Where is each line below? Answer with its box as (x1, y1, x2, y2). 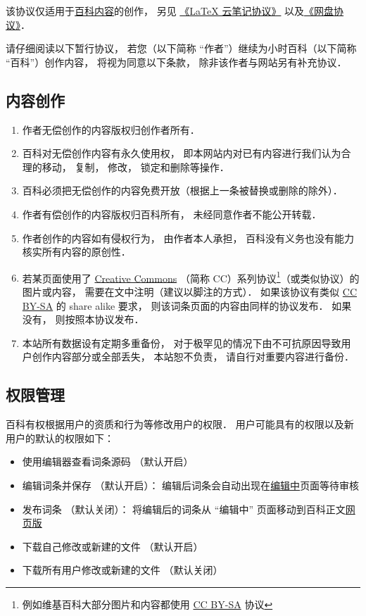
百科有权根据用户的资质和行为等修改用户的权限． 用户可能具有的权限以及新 (6, 417, 354, 432)
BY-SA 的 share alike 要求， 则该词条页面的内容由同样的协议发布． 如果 (22, 298, 352, 313)
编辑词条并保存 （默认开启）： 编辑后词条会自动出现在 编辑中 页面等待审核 (22, 477, 360, 492)
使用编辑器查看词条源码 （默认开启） (22, 454, 194, 469)
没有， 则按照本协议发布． (22, 312, 144, 327)
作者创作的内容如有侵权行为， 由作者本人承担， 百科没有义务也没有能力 (22, 230, 355, 245)
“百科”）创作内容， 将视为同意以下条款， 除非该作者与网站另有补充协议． (6, 54, 347, 69)
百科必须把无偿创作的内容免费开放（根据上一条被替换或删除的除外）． (22, 183, 343, 198)
